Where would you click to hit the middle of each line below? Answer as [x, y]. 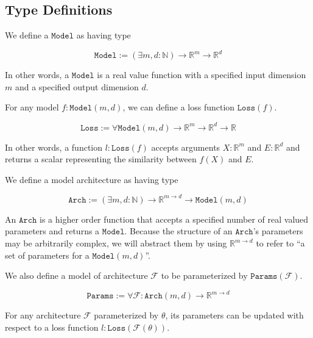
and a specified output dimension [77, 86]
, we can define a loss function [179, 107]
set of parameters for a [47, 255]
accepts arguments [186, 147]
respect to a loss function [52, 327]
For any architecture [43, 315]
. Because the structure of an [178, 231]
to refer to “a [280, 243]
